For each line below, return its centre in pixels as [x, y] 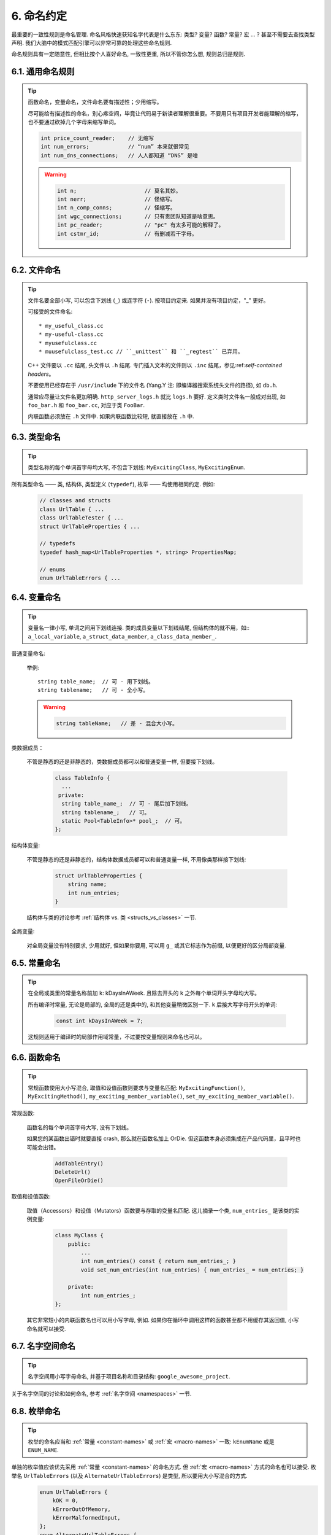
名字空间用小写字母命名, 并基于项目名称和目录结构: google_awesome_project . [129, 1377]
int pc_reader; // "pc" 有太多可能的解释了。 [141, 225]
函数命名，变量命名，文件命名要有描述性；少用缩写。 [95, 102]
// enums [53, 569]
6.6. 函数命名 [36, 1057]
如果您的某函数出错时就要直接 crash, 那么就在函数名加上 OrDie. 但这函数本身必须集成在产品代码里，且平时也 [164, 1138]
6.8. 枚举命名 [36, 1411]
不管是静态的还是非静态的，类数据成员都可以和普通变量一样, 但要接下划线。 [122, 762]
